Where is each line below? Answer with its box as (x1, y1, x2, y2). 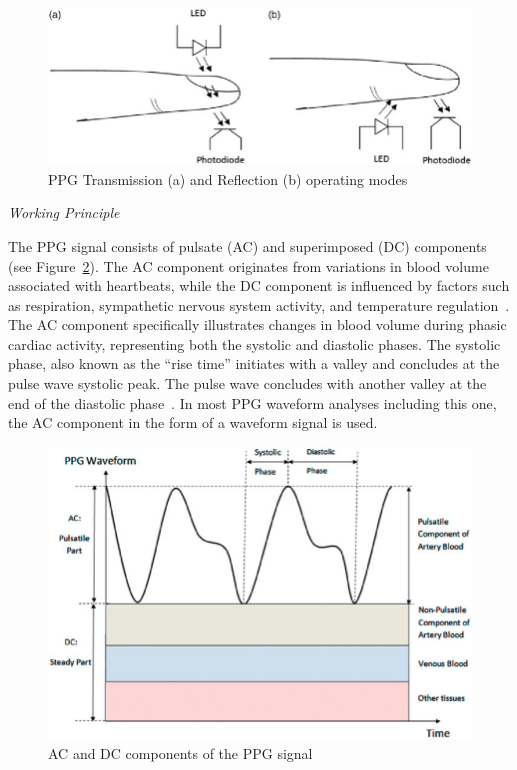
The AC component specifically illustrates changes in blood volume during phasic (8, 314, 507, 335)
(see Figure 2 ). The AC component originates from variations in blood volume (8, 255, 489, 276)
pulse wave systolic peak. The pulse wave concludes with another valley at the (8, 373, 487, 394)
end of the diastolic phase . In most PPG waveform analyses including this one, (8, 392, 497, 413)
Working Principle (8, 202, 120, 223)
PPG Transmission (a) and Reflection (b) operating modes (48, 168, 408, 189)
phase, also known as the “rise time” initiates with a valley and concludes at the (8, 353, 500, 374)
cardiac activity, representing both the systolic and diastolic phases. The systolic (8, 333, 501, 354)
